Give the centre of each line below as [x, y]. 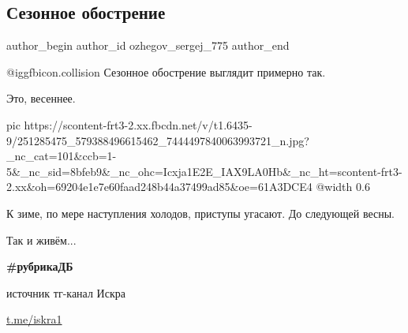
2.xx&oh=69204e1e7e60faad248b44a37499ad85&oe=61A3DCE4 [159, 187]
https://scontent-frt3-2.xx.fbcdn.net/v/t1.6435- [138, 124]
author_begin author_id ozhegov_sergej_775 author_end [148, 45]
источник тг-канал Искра [66, 292]
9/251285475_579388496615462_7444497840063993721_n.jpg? [158, 140]
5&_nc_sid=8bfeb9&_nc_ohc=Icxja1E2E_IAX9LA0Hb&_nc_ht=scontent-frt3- [204, 171]
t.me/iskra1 [34, 319]
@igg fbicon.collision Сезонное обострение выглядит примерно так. [166, 71]
